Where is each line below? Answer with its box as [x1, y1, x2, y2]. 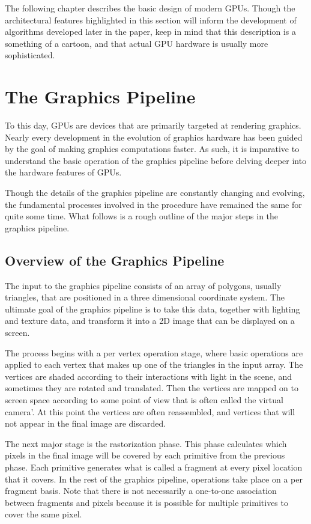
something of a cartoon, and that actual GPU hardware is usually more [5, 37, 268, 49]
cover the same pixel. [5, 508, 82, 520]
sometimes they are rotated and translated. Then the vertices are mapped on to [5, 382, 298, 394]
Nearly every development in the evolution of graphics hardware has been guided [5, 130, 303, 143]
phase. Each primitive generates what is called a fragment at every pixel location [5, 460, 303, 473]
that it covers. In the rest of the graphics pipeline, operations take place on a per [5, 472, 303, 485]
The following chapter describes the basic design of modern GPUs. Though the [5, 2, 295, 14]
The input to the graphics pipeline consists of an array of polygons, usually [5, 279, 282, 291]
